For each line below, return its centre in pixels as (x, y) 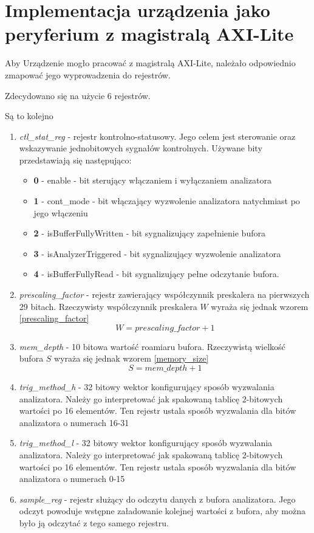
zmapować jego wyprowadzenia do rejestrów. (88, 74)
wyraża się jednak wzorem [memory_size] (131, 358)
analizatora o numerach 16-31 (74, 422)
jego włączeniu (61, 212)
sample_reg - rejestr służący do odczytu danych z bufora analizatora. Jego (157, 499)
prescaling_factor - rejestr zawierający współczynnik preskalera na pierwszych (164, 294)
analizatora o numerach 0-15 (72, 479)
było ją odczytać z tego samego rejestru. (94, 522)
